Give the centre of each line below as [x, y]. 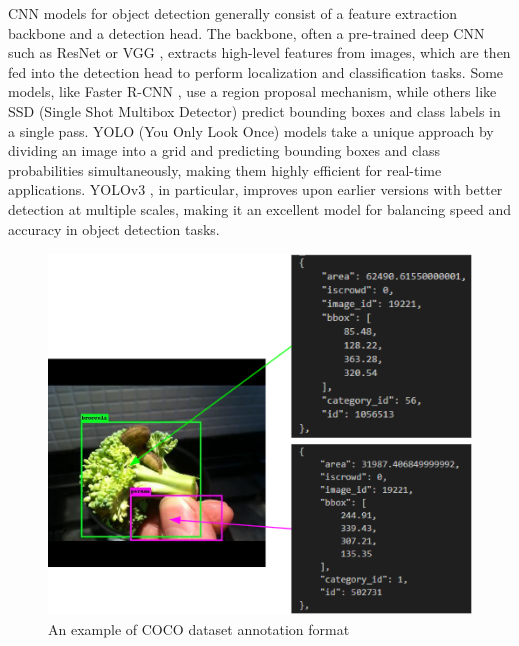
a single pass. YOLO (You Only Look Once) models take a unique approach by [251, 130]
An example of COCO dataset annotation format [199, 628]
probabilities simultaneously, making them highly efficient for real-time [225, 169]
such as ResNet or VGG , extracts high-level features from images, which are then [259, 52]
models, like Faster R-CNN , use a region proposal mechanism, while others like [252, 91]
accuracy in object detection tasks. [114, 228]
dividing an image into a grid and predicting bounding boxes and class [224, 150]
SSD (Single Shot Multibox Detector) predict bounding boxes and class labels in [254, 110]
